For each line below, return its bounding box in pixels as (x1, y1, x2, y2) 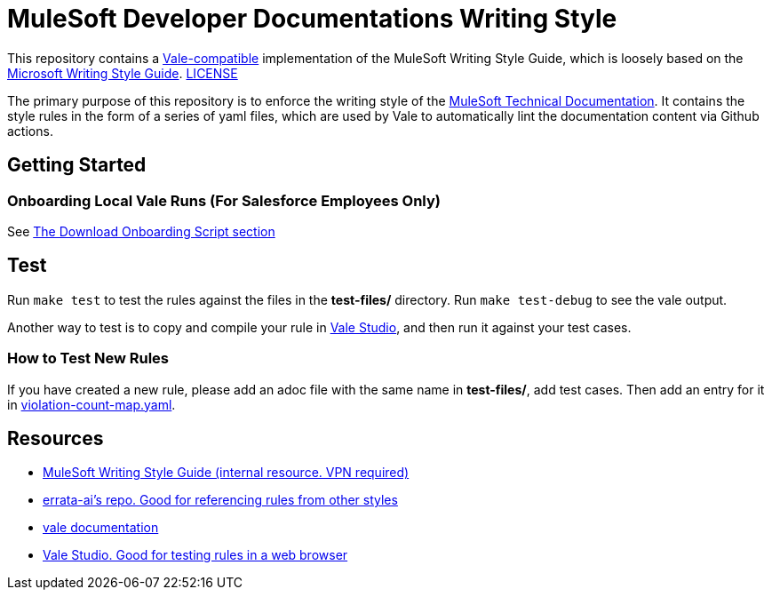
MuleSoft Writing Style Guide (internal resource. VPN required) (43, 465, 410, 481)
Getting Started (7, 154, 147, 177)
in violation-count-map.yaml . (7, 396, 176, 412)
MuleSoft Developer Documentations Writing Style (7, 4, 617, 34)
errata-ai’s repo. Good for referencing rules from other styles (43, 492, 398, 508)
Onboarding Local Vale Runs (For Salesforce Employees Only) (7, 191, 441, 210)
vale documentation (43, 520, 159, 536)
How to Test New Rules (7, 349, 170, 368)
